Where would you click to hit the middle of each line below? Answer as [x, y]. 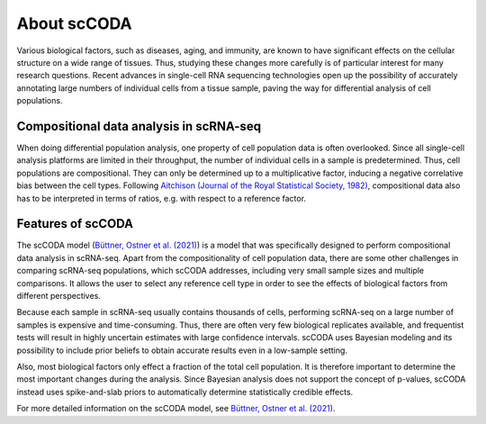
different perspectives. [58, 296]
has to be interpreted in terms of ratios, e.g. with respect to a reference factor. [161, 198]
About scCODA [74, 23]
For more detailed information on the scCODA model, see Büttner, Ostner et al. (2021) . [176, 409]
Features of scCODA [75, 224]
